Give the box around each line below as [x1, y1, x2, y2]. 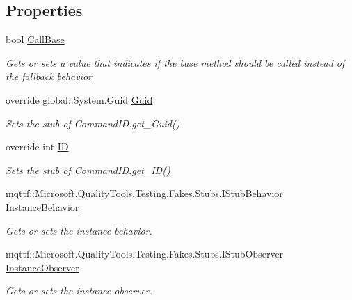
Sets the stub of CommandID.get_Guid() [6, 116, 180, 130]
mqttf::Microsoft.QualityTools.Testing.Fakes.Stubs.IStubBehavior [6, 186, 283, 200]
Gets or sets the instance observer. [6, 283, 153, 298]
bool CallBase [6, 32, 65, 47]
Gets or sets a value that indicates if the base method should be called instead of [6, 55, 345, 70]
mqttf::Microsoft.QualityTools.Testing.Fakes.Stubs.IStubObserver [6, 246, 284, 261]
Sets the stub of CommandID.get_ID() [6, 162, 170, 177]
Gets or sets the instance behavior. [6, 223, 152, 237]
